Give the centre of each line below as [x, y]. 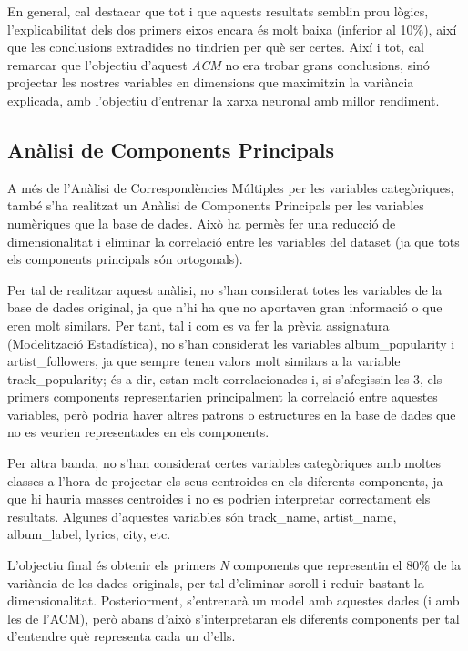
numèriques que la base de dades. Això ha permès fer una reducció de [202, 223]
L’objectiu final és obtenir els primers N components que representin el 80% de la [234, 565]
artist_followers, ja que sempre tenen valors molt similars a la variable [204, 361]
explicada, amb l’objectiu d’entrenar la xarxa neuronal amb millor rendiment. [224, 100]
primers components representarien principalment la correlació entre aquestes [223, 397]
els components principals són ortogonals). [125, 259]
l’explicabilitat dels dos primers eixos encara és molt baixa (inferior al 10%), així [232, 29]
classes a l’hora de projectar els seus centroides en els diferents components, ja [225, 480]
